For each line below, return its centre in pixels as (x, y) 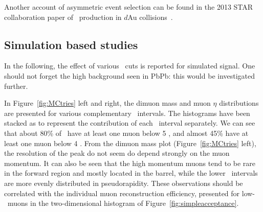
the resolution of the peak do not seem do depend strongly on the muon (117, 153)
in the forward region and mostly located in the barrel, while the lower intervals (131, 173)
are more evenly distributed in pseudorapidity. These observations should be (124, 183)
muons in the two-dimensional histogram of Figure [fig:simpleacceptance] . (123, 203)
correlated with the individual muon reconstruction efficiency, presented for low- (130, 193)
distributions (239, 103)
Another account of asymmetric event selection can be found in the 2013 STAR (129, 7)
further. (16, 86)
